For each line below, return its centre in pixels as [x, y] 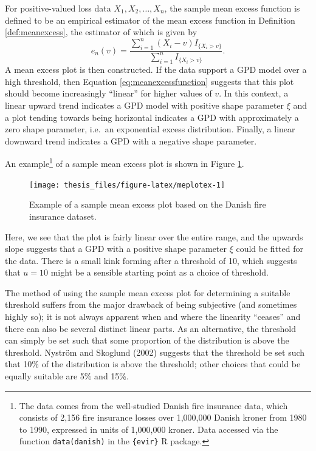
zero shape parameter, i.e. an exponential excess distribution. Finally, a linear [150, 129]
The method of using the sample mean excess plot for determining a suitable [148, 292]
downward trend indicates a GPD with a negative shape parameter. [131, 141]
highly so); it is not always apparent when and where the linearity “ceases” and [153, 317]
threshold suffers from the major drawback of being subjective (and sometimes [151, 304]
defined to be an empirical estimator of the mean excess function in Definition [150, 20]
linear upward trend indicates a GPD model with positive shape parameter [145, 105]
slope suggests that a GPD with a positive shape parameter [116, 249]
